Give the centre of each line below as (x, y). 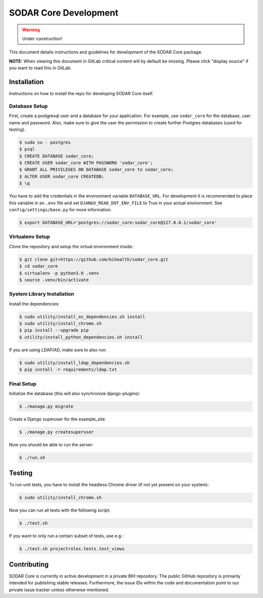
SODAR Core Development (64, 13)
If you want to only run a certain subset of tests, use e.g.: (66, 536)
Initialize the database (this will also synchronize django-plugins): (75, 393)
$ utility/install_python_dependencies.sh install (81, 337)
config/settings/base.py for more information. (60, 210)
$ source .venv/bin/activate (54, 280)
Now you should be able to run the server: (51, 444)
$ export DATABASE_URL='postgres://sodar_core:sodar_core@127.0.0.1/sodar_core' (118, 223)
